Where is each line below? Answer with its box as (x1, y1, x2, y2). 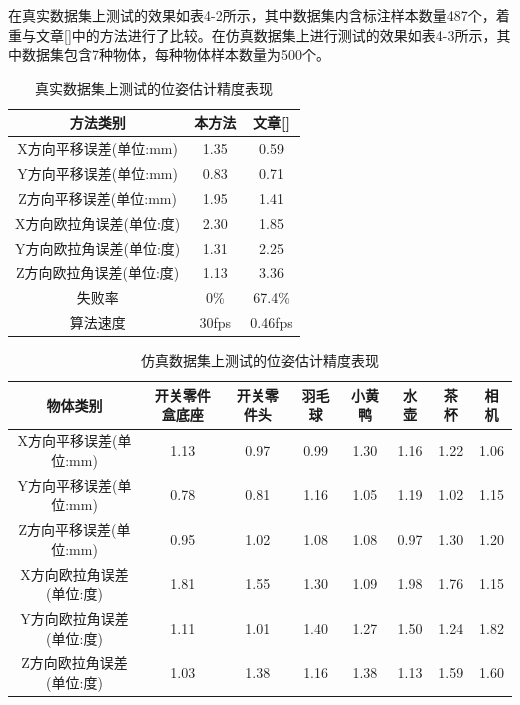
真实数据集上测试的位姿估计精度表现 (34, 77, 273, 98)
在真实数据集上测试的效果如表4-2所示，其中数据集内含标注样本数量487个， (8, 5, 496, 25)
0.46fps (250, 312, 293, 333)
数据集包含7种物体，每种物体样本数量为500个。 (21, 44, 330, 65)
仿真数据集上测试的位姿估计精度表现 (141, 350, 379, 371)
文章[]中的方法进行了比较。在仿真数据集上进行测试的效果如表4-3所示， (35, 24, 497, 45)
